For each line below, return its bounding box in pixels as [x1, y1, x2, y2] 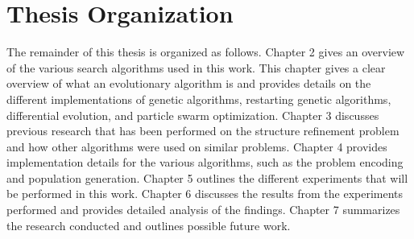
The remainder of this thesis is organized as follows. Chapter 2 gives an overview [6, 43, 405, 60]
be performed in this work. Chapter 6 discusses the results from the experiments [6, 185, 404, 202]
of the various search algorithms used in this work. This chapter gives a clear [6, 59, 386, 76]
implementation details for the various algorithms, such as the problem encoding [6, 154, 404, 171]
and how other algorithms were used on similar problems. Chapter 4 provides [6, 138, 387, 155]
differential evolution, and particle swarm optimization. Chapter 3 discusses [6, 106, 379, 123]
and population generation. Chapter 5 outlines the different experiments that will [6, 169, 408, 186]
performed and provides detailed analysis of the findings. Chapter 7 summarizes [6, 201, 400, 218]
